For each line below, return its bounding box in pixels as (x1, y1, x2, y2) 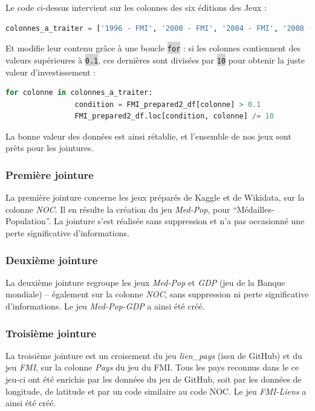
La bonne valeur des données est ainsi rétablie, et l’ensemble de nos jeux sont (5, 129, 291, 142)
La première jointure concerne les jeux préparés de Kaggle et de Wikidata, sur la (5, 191, 305, 204)
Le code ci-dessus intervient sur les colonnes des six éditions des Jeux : (5, 1, 267, 13)
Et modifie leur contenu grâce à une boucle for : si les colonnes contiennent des (5, 42, 300, 54)
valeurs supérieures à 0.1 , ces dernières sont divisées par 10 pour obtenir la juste (5, 53, 305, 66)
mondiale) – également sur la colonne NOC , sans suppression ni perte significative (5, 288, 309, 300)
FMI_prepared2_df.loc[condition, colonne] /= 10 (74, 112, 274, 121)
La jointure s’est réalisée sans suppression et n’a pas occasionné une (53, 215, 305, 227)
